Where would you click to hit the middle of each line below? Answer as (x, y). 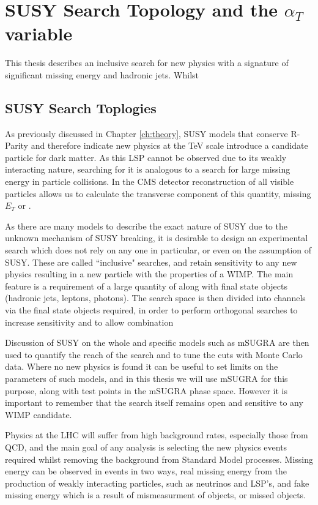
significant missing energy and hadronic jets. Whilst (102, 74)
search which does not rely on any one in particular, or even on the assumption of (158, 250)
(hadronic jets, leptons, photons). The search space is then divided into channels (155, 298)
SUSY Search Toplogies (81, 107)
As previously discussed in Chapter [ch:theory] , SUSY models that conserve (146, 133)
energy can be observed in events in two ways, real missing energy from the (146, 471)
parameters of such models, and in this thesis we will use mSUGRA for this (146, 378)
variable (39, 33)
